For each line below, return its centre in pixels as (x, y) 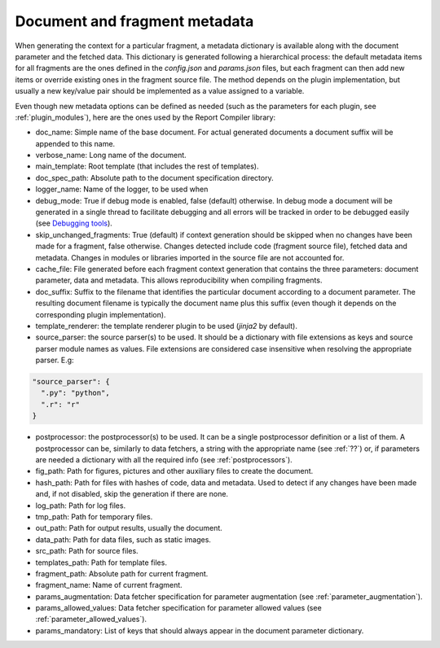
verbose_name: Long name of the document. (111, 155)
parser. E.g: (55, 360)
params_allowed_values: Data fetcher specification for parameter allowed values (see (178, 608)
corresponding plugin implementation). (101, 314)
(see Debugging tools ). (74, 223)
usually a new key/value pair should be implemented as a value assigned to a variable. (160, 91)
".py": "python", (75, 393)
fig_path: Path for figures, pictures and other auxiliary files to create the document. (174, 471)
